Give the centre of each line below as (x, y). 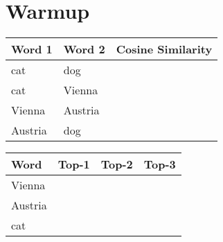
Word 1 (32, 49)
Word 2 (84, 49)
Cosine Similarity (164, 49)
